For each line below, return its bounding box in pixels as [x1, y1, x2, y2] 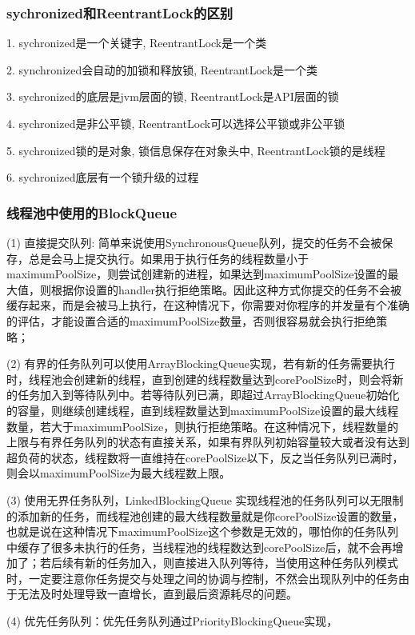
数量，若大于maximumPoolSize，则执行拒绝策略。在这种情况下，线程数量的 [6, 417, 399, 434]
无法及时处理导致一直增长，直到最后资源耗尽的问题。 [17, 585, 297, 602]
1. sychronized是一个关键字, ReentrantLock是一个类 [6, 34, 267, 51]
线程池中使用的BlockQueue [6, 202, 178, 222]
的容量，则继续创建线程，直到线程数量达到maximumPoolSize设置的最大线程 [6, 401, 399, 418]
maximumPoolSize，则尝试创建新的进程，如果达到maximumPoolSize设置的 [6, 266, 388, 282]
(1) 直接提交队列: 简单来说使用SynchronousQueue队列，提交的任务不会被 [6, 234, 382, 250]
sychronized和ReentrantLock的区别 [6, 2, 233, 22]
